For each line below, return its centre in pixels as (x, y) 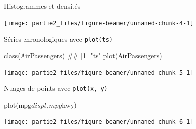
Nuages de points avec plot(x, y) (56, 88)
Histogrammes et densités (42, 6)
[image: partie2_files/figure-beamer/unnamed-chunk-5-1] (99, 73)
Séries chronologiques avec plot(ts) (58, 39)
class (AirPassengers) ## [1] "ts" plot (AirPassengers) (83, 55)
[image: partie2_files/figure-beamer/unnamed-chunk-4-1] (99, 23)
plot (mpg (18, 104)
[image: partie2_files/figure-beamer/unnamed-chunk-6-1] (99, 122)
